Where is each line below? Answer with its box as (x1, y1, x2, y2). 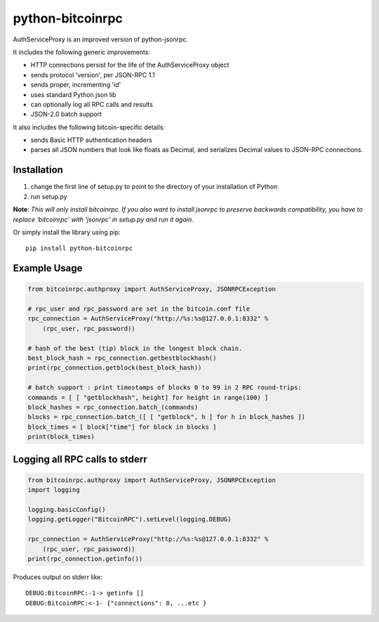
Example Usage (13, 262, 83, 274)
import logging (27, 486, 80, 494)
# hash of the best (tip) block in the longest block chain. (27, 344, 243, 352)
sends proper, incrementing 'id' (30, 81, 121, 89)
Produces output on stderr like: (13, 573, 103, 581)
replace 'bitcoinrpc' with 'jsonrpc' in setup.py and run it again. (13, 215, 194, 223)
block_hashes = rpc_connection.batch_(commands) (27, 403, 199, 411)
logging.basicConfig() (27, 505, 106, 513)
